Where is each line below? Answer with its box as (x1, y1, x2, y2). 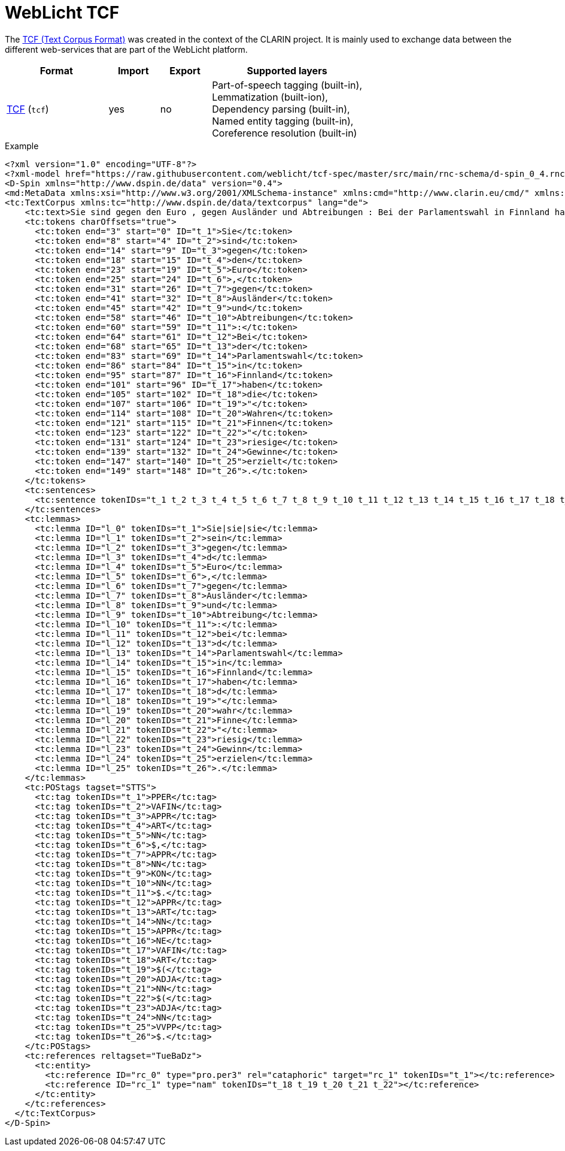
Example (5, 140, 39, 151)
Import (117, 64, 149, 77)
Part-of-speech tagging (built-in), (212, 78, 363, 91)
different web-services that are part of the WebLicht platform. (5, 44, 248, 55)
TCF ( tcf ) (7, 102, 49, 115)
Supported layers (247, 64, 327, 77)
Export (169, 64, 201, 77)
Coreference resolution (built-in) (212, 126, 357, 139)
